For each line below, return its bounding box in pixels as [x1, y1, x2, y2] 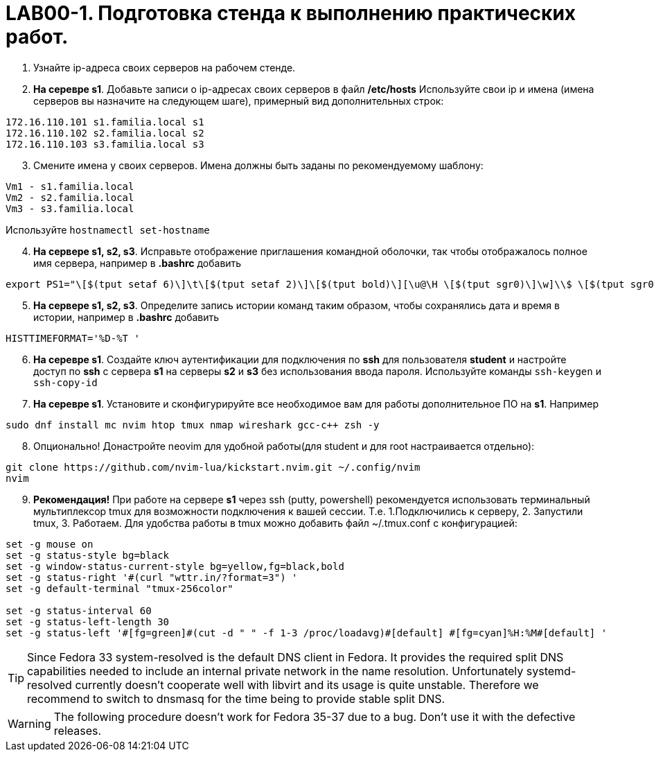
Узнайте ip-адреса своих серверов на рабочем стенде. [33, 61, 296, 73]
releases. [53, 723, 102, 738]
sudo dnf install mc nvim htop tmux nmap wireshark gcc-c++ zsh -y [6, 419, 380, 430]
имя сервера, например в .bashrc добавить [33, 256, 242, 269]
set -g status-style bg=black [6, 549, 170, 561]
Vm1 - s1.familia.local [6, 180, 134, 192]
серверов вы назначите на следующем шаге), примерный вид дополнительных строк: [33, 94, 444, 107]
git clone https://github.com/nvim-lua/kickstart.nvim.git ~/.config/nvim [6, 461, 421, 473]
